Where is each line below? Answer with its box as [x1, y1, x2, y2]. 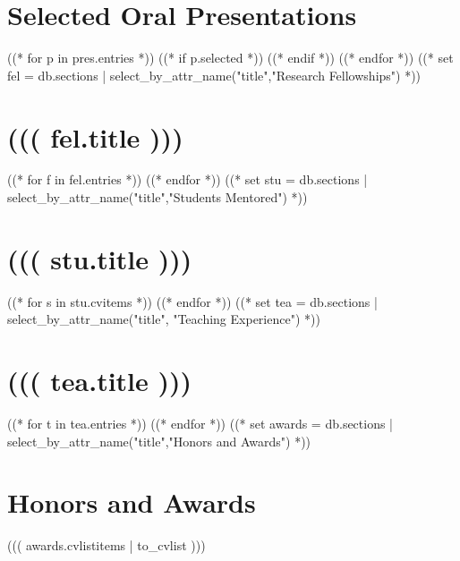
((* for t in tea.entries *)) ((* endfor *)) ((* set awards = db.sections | [7, 414, 394, 433]
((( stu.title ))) [7, 240, 192, 276]
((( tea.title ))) [7, 362, 192, 399]
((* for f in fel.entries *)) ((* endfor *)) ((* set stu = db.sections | [7, 170, 368, 189]
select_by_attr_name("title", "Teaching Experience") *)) [7, 310, 320, 328]
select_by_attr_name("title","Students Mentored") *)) [7, 188, 308, 207]
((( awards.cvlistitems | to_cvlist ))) [7, 536, 206, 555]
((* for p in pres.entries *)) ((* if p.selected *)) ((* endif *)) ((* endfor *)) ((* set [7, 48, 454, 67]
